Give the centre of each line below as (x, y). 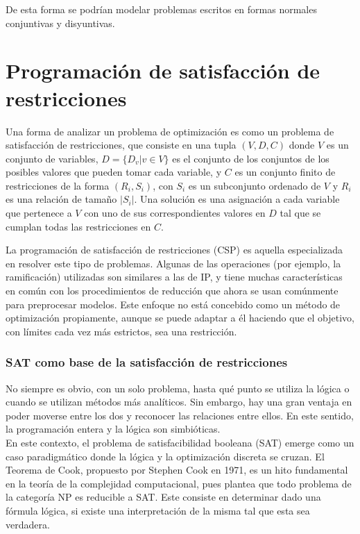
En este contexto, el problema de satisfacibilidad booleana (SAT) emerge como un (180, 442)
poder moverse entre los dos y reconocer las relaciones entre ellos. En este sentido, (180, 415)
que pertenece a (39, 213)
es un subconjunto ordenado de (255, 185)
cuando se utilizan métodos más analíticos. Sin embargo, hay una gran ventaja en (179, 402)
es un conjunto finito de (285, 172)
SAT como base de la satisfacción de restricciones (147, 362)
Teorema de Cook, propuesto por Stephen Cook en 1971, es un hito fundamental (177, 470)
